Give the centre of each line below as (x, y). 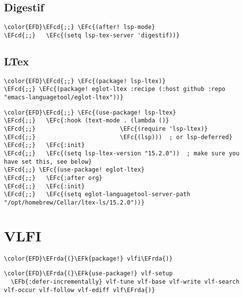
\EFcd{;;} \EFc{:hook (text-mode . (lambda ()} (87, 121)
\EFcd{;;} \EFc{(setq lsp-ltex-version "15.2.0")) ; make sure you (122, 153)
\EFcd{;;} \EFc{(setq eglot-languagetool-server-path (97, 194)
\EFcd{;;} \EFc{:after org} (53, 178)
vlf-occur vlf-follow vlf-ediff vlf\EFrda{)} (80, 290)
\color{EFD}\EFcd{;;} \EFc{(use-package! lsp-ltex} (90, 112)
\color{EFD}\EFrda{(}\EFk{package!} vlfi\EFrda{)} (88, 258)
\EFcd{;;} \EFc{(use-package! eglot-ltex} (74, 170)
